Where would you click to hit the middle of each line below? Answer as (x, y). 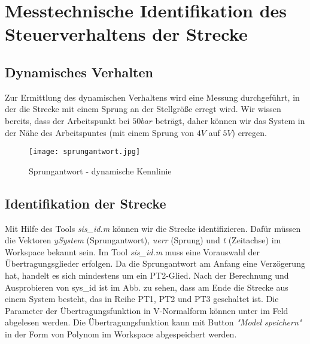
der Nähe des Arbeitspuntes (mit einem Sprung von (100, 132)
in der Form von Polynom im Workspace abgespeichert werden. (121, 334)
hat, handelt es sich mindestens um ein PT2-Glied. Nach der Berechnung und (147, 275)
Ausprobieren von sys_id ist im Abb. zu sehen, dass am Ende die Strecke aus (147, 287)
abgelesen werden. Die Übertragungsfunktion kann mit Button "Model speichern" (154, 322)
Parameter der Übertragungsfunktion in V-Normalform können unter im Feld (147, 310)
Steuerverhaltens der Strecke (126, 34)
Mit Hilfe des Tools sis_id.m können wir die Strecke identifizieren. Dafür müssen (153, 228)
